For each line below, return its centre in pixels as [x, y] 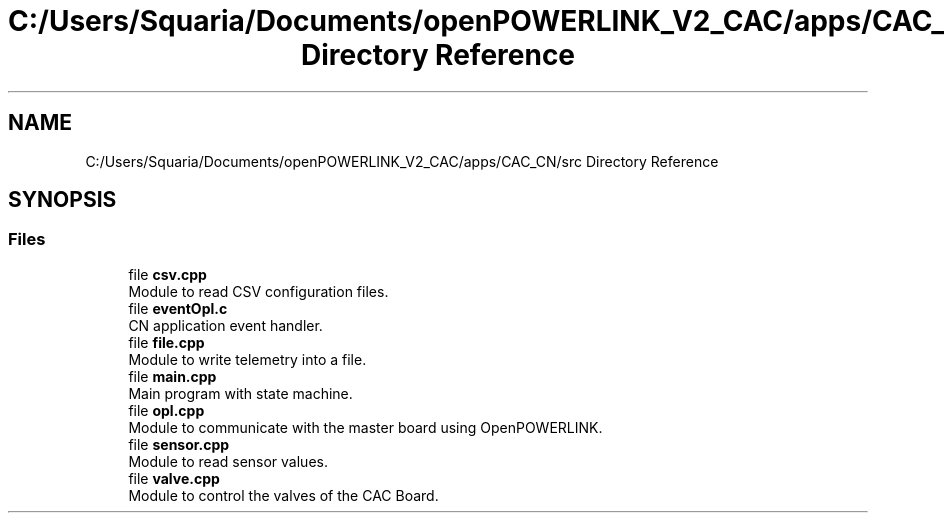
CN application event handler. [225, 325]
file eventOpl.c [178, 308]
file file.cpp [166, 342]
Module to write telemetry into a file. [247, 359]
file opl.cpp [166, 410]
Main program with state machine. [240, 393]
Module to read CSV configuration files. [258, 291]
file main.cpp [172, 376]
